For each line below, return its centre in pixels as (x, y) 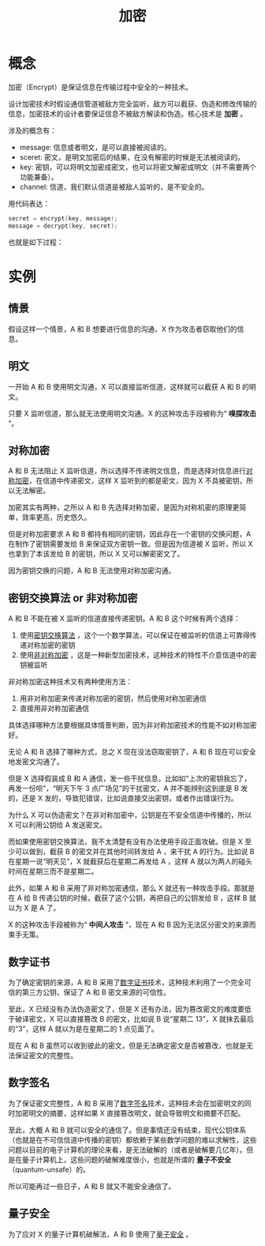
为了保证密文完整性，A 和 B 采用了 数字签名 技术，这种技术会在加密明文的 (126, 1103)
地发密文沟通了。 (36, 762)
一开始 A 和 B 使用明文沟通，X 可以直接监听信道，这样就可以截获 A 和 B (124, 386)
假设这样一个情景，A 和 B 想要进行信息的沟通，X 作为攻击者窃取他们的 (123, 329)
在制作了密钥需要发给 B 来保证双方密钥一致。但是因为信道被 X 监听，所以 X (131, 544)
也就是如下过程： (36, 242)
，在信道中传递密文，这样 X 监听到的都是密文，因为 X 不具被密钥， (138, 481)
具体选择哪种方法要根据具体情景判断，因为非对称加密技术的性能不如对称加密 (132, 725)
